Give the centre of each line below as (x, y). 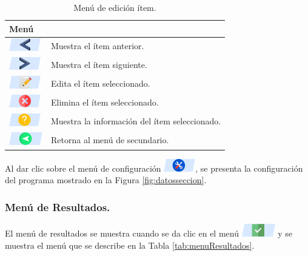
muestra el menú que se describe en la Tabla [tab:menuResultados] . (130, 245)
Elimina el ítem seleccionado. (105, 102)
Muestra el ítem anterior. (98, 46)
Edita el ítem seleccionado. (101, 83)
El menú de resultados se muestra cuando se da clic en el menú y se (149, 233)
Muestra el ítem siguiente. (99, 65)
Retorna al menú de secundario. (110, 139)
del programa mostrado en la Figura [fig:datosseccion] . (106, 180)
